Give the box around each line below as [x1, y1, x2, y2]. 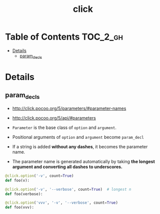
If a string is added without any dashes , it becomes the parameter [12, 143, 148, 149]
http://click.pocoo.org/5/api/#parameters [12, 115, 96, 121]
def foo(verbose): [5, 191, 43, 196]
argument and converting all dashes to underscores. [12, 164, 122, 170]
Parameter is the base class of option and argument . [12, 125, 117, 130]
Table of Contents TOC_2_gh [5, 31, 123, 43]
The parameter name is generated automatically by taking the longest [12, 158, 155, 164]
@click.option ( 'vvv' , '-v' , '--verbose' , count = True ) [5, 200, 119, 206]
